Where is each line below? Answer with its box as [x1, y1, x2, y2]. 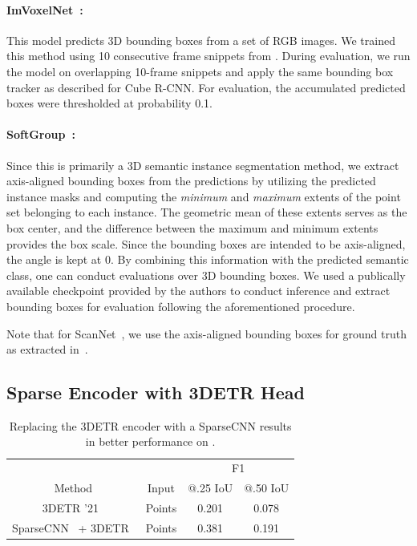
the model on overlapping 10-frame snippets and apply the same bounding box [6, 63, 394, 79]
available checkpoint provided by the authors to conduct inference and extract [6, 282, 391, 299]
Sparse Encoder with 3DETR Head [6, 380, 305, 405]
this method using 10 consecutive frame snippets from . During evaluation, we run [6, 47, 411, 64]
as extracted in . [6, 341, 88, 358]
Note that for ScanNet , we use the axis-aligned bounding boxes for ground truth [6, 325, 407, 342]
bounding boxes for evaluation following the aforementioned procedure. [6, 297, 355, 314]
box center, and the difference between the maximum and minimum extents [6, 219, 379, 236]
